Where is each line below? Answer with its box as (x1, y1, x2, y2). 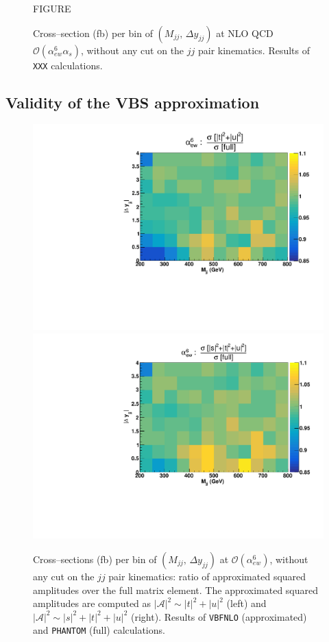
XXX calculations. (33, 58, 103, 72)
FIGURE (33, 1, 71, 15)
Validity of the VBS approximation (5, 91, 260, 112)
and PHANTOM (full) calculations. (33, 623, 165, 637)
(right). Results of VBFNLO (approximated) (131, 609, 307, 623)
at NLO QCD (216, 25, 273, 40)
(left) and (226, 596, 267, 610)
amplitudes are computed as (33, 596, 151, 610)
